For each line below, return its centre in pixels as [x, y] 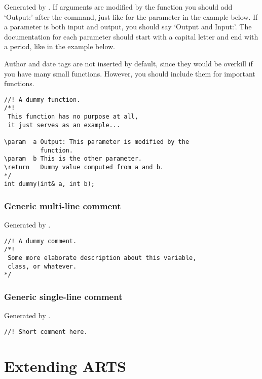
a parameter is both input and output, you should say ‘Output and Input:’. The [128, 27]
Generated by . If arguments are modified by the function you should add [118, 7]
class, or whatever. [42, 266]
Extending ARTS [65, 366]
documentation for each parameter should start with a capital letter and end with [131, 36]
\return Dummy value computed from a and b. [84, 167]
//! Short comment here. [46, 332]
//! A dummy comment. [41, 241]
